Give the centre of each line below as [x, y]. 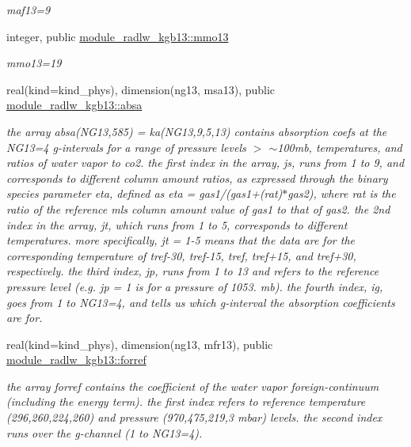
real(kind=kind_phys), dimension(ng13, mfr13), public [140, 344]
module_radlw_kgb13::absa [74, 105]
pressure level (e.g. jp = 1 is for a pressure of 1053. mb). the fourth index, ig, [195, 286]
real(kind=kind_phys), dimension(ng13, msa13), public [141, 89]
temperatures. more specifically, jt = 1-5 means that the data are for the [181, 240]
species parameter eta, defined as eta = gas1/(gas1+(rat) [145, 193]
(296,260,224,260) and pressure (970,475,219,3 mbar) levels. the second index [194, 417]
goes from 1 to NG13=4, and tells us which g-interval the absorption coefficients [201, 302]
